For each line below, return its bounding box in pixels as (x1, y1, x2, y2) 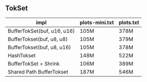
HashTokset (8, 52, 36, 59)
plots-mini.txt (80, 19, 114, 26)
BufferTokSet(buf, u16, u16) (8, 27, 75, 34)
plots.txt (118, 19, 139, 26)
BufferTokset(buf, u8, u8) (8, 35, 68, 42)
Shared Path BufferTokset (8, 68, 68, 75)
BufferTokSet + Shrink (8, 60, 60, 67)
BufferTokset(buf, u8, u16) (8, 44, 71, 51)
